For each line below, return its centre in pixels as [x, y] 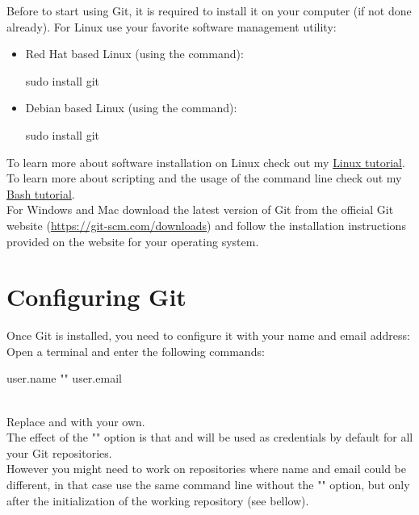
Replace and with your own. [76, 421]
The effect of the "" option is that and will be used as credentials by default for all [210, 437]
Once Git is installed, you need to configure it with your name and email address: [208, 335]
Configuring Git [96, 297]
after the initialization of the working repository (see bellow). [158, 500]
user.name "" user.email [64, 378]
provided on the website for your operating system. [133, 241]
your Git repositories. [59, 452]
